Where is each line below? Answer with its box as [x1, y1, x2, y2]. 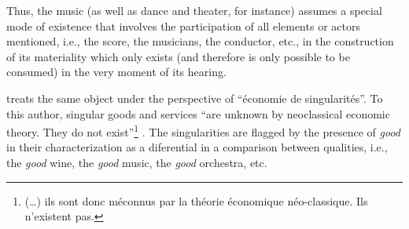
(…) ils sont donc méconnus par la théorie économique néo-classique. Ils [24, 192, 368, 209]
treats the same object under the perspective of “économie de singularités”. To [6, 89, 383, 106]
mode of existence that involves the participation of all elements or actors [6, 17, 360, 34]
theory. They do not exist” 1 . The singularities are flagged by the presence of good [6, 122, 401, 140]
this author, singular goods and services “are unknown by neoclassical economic [6, 105, 390, 122]
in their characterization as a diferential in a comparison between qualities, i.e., [6, 139, 388, 155]
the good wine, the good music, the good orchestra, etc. [6, 154, 267, 170]
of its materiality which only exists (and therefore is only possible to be [6, 48, 350, 64]
